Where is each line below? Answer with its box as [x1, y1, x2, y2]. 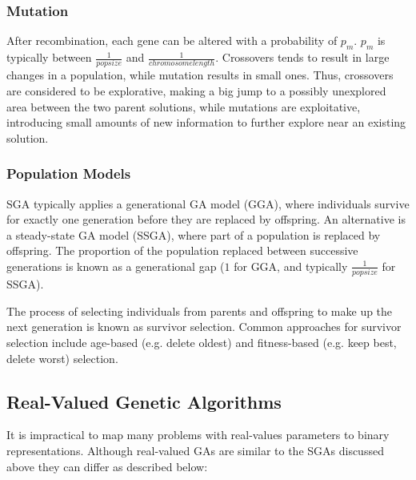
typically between [6, 49, 92, 66]
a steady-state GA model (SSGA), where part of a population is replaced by [6, 226, 381, 243]
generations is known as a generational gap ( [6, 257, 225, 274]
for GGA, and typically [234, 257, 348, 274]
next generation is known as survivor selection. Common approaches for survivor [6, 318, 402, 335]
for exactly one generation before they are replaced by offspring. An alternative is [6, 211, 406, 228]
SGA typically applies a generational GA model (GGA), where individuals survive [6, 195, 410, 212]
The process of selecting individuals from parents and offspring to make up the [6, 302, 393, 319]
